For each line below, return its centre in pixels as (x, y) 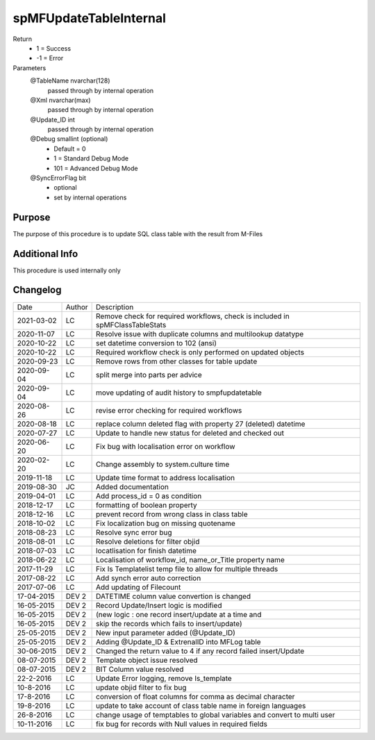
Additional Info (45, 254)
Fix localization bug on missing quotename (166, 523)
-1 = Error (50, 58)
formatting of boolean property (147, 505)
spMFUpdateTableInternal (90, 18)
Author (77, 307)
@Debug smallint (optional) (69, 139)
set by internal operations (90, 197)
